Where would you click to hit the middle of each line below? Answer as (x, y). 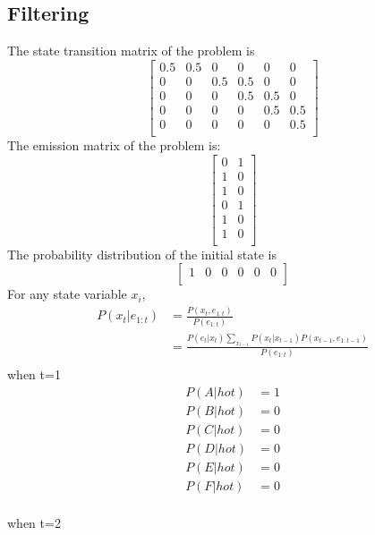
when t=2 (34, 522)
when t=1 (34, 374)
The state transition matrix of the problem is (131, 51)
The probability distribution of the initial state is (142, 254)
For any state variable (67, 294)
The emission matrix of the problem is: (114, 144)
